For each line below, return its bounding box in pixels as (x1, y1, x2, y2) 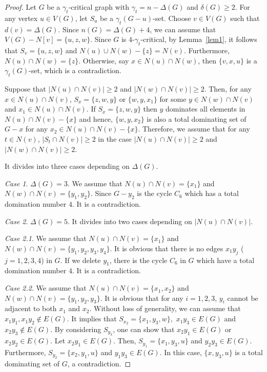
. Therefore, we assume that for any (138, 123, 250, 134)
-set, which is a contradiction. (29, 65, 121, 76)
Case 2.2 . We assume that (5, 282, 87, 293)
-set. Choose (153, 12, 191, 23)
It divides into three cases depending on (5, 161, 130, 171)
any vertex (5, 12, 38, 23)
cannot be (227, 292, 258, 303)
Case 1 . (5, 178, 28, 188)
